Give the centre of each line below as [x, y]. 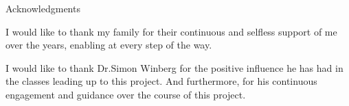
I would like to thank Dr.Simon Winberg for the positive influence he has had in [174, 67]
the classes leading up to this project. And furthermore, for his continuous [161, 81]
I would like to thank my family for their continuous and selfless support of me [171, 31]
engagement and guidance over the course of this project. [126, 94]
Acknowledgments [43, 8]
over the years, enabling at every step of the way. [109, 45]
